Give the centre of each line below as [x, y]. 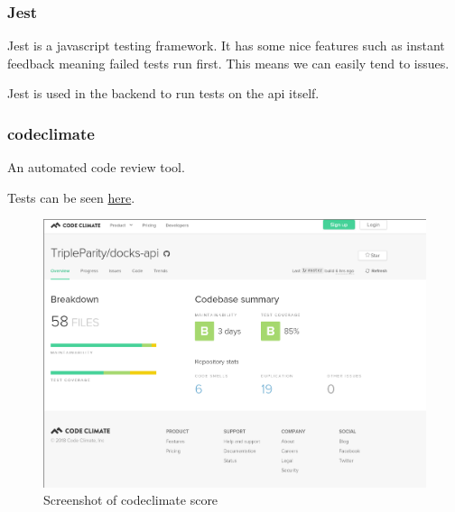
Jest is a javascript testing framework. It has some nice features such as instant [226, 46]
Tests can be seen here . [71, 197]
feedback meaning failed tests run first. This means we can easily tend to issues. [228, 63]
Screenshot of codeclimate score [131, 500]
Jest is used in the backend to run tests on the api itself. [163, 93]
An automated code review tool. [96, 167]
